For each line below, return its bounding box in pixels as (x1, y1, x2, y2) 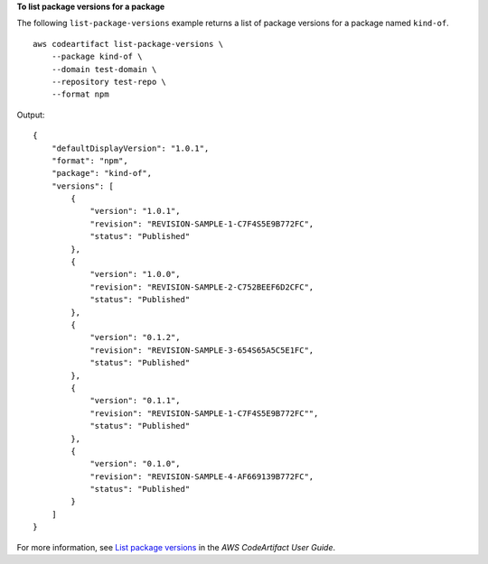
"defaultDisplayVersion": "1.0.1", (51, 143, 210, 153)
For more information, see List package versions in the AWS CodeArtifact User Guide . (16, 541, 336, 552)
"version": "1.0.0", (89, 269, 181, 280)
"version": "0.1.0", (89, 458, 181, 469)
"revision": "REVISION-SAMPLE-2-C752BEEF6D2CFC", (89, 282, 314, 292)
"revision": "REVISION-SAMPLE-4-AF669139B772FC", (89, 471, 314, 482)
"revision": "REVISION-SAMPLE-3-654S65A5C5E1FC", (89, 345, 314, 356)
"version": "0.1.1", (89, 395, 181, 406)
